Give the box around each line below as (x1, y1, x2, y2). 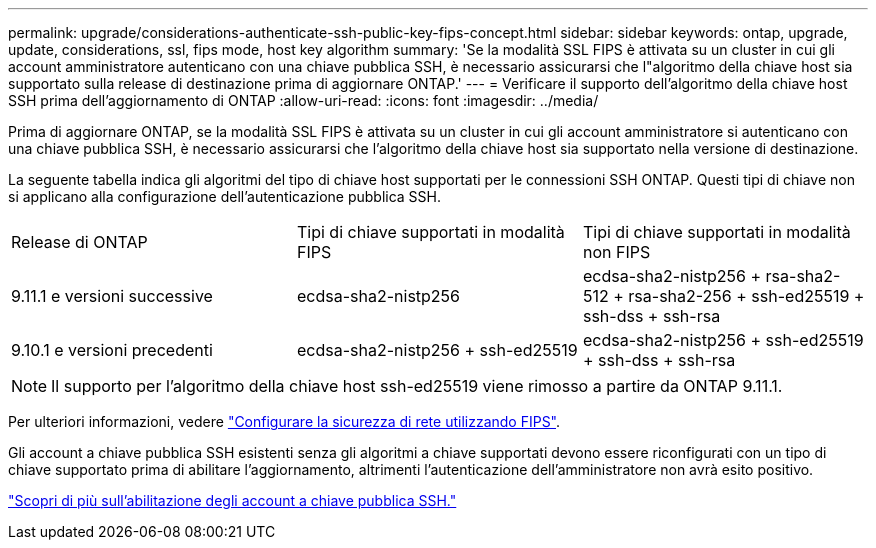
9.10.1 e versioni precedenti (11, 340, 213, 360)
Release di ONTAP (11, 232, 148, 252)
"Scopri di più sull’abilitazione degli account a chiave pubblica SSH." (8, 492, 457, 509)
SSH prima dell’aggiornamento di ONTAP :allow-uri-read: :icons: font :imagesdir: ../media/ (8, 92, 599, 109)
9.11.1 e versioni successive (11, 286, 213, 306)
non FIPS (582, 242, 651, 262)
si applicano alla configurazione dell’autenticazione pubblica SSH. (8, 188, 442, 205)
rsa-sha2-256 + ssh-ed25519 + (628, 286, 865, 306)
